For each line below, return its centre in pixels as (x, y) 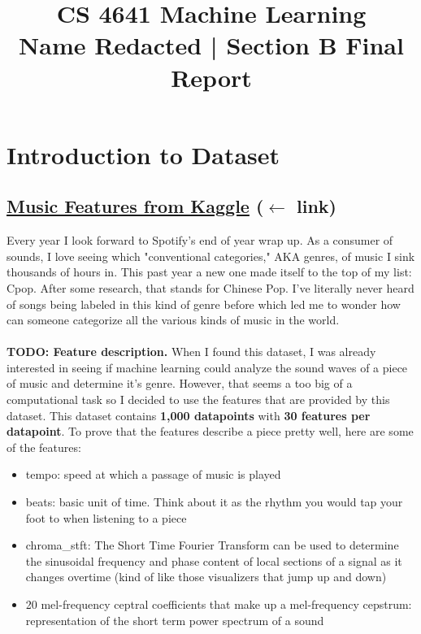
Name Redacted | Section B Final (211, 45)
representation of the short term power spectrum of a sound (175, 620)
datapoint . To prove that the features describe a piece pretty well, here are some (210, 431)
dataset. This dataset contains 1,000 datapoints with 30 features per (189, 415)
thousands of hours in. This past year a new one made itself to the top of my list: (209, 272)
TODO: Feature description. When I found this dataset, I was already (191, 352)
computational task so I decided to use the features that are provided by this (198, 400)
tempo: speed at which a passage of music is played (153, 474)
